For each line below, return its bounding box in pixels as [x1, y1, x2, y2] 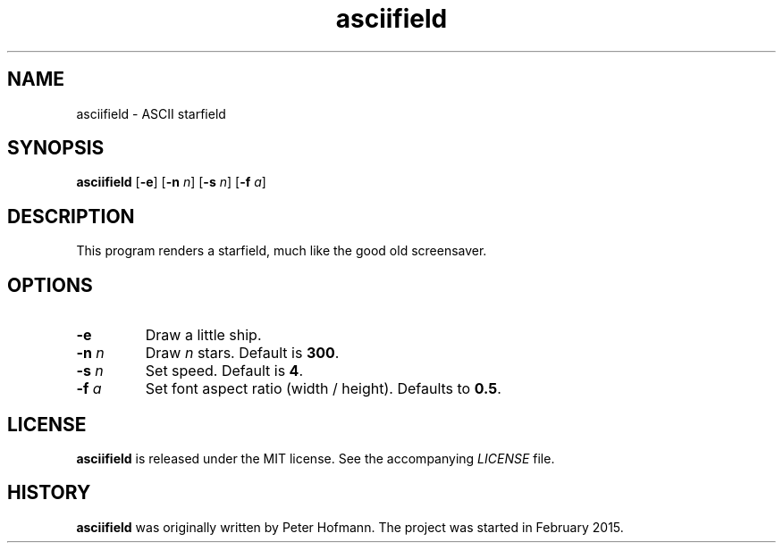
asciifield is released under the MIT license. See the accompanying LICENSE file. [76, 450, 555, 466]
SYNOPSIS [7, 137, 105, 160]
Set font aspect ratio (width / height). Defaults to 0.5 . [145, 379, 501, 398]
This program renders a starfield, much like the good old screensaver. [76, 243, 487, 259]
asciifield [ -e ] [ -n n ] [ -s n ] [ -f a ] [76, 174, 266, 190]
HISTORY [7, 481, 91, 504]
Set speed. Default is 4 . [145, 362, 304, 380]
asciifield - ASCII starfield [76, 105, 226, 121]
